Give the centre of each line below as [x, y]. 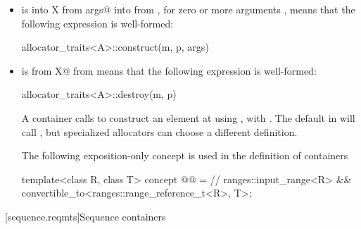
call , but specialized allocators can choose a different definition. [159, 131]
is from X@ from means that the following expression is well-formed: [169, 70]
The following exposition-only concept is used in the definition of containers [185, 155]
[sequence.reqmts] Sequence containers [85, 216]
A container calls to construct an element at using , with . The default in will [188, 117]
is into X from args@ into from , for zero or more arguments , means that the [188, 9]
